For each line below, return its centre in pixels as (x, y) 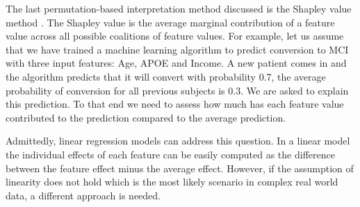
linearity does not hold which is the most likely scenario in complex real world (172, 182)
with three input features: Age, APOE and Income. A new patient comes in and (176, 63)
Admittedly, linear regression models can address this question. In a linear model (178, 141)
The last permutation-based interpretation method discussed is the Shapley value (179, 8)
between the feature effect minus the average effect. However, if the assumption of (180, 168)
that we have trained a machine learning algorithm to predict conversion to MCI (177, 49)
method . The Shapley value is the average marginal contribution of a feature (170, 22)
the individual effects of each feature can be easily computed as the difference (170, 154)
